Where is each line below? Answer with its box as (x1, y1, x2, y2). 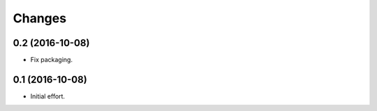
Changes (13, 10, 66, 26)
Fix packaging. (30, 56, 73, 64)
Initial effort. (30, 91, 66, 101)
